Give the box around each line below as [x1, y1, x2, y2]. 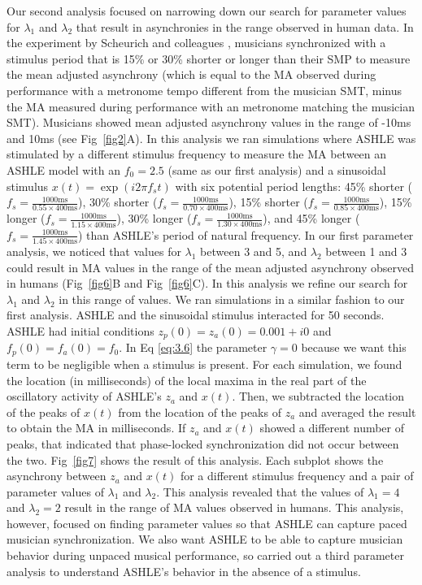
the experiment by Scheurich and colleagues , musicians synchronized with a [7, 34, 386, 51]
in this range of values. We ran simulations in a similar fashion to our [59, 290, 405, 307]
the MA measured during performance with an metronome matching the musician [7, 97, 415, 115]
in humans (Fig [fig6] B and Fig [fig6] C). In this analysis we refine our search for [7, 275, 408, 292]
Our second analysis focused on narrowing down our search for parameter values [7, 2, 407, 19]
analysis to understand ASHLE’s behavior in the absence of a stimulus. [7, 562, 361, 579]
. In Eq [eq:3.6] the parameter [119, 339, 268, 356]
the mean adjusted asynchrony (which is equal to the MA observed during [7, 66, 376, 83]
